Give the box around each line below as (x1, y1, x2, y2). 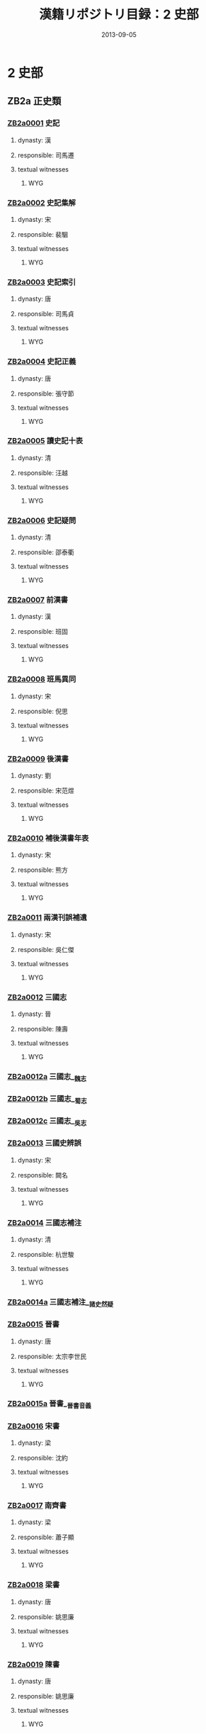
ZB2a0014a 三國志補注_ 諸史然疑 (7, 1297, 114, 1309)
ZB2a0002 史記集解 (7, 198, 76, 208)
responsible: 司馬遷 (17, 150, 74, 160)
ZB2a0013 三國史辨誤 (7, 1139, 81, 1148)
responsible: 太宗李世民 (17, 1352, 87, 1360)
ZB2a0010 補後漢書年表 (7, 833, 89, 843)
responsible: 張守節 (17, 389, 74, 398)
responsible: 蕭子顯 (17, 1533, 74, 1542)
